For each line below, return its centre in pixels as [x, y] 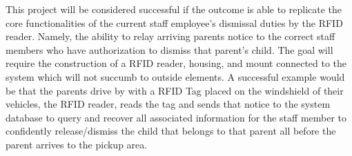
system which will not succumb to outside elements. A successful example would [175, 76]
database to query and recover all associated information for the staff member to [176, 117]
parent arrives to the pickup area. [77, 144]
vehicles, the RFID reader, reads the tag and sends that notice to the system [168, 104]
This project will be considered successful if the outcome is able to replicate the [174, 9]
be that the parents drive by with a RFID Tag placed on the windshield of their [175, 90]
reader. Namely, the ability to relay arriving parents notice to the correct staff [170, 36]
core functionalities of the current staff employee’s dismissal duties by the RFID [174, 22]
